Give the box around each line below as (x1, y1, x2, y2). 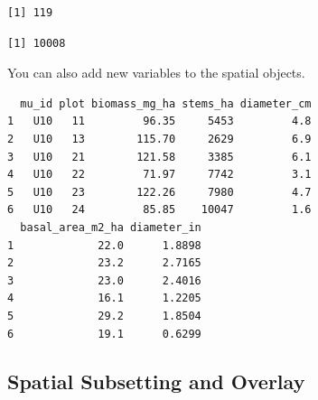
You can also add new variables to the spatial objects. (7, 63, 305, 82)
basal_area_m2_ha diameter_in (20, 220, 201, 234)
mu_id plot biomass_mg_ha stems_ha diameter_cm (20, 97, 312, 110)
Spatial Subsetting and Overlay (7, 367, 305, 395)
